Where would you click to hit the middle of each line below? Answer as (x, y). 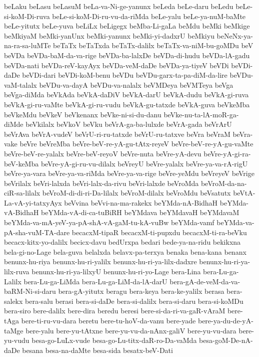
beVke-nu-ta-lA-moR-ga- (201, 114)
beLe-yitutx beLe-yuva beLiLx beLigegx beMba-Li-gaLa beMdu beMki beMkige (127, 26)
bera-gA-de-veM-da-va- (205, 281)
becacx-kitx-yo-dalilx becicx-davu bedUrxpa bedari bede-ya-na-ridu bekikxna (122, 242)
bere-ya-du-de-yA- (225, 320)
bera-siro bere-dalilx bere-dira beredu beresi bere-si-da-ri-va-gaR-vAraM (115, 311)
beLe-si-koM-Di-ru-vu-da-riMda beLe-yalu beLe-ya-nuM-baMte (149, 16)
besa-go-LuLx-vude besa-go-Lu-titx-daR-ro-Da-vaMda (114, 340)
